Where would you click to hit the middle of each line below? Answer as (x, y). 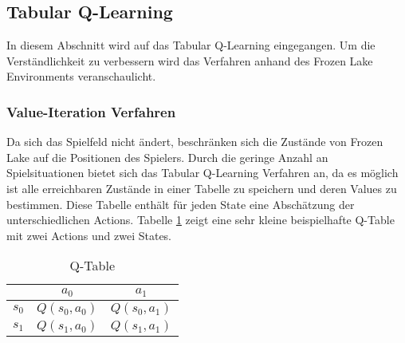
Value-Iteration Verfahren (91, 111)
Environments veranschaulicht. (81, 76)
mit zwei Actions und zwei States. (89, 235)
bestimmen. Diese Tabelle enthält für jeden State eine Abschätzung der (181, 204)
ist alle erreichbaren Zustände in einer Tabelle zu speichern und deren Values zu (202, 188)
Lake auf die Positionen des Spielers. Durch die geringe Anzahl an (167, 157)
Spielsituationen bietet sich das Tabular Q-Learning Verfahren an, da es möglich (202, 173)
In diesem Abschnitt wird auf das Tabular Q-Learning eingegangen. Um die (191, 45)
